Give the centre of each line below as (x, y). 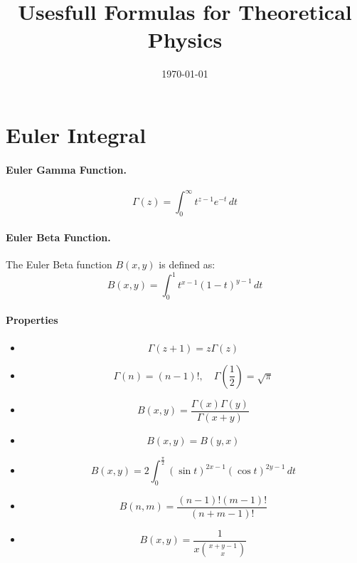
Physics (185, 40)
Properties (32, 320)
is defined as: (187, 264)
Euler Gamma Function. (66, 169)
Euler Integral (76, 134)
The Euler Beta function (59, 264)
